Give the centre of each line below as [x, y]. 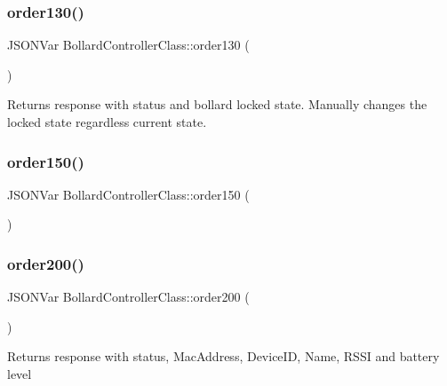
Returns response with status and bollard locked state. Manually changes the [217, 104]
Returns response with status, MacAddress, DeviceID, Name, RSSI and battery [223, 356]
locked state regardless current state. [107, 122]
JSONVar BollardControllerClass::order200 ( [128, 297]
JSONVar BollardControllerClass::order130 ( [128, 45]
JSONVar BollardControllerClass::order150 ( [128, 194]
